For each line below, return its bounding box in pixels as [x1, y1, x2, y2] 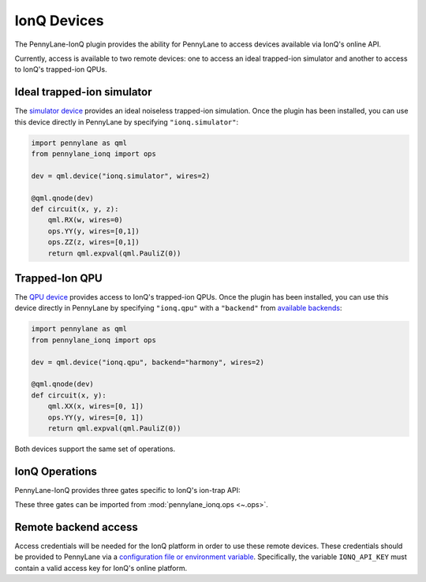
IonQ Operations [14, 464, 98, 478]
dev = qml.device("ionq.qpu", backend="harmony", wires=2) [31, 357, 264, 367]
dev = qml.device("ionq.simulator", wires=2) [31, 171, 211, 181]
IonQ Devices [14, 12, 104, 29]
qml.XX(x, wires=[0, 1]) [47, 402, 144, 411]
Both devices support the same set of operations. [14, 444, 176, 453]
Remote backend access [14, 520, 138, 534]
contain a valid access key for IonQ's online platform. [14, 563, 188, 573]
